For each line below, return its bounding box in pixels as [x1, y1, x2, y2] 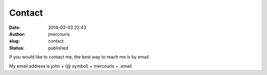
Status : [9, 45, 25, 51]
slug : [9, 38, 20, 44]
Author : [9, 31, 26, 37]
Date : [9, 25, 21, 30]
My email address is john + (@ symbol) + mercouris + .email [9, 63, 132, 69]
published [48, 45, 69, 51]
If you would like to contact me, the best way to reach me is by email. [9, 54, 150, 60]
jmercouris [48, 31, 70, 37]
